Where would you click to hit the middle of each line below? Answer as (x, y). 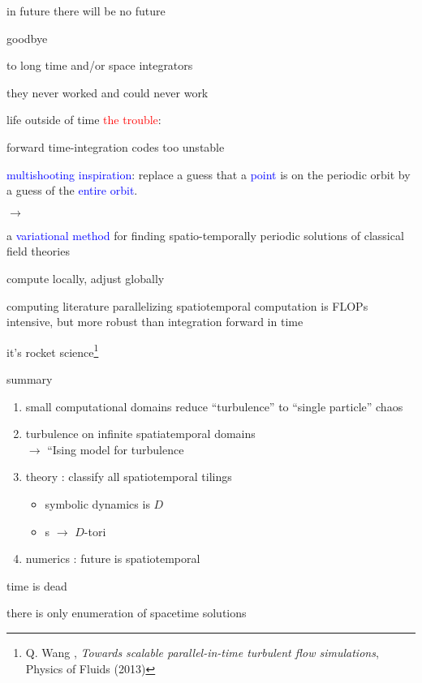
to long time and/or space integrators (100, 65)
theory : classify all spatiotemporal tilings (129, 477)
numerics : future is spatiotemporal (113, 558)
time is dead (37, 585)
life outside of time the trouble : (84, 120)
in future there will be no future (86, 11)
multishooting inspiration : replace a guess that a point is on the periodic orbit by (209, 174)
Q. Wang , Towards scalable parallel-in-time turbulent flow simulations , (202, 652)
